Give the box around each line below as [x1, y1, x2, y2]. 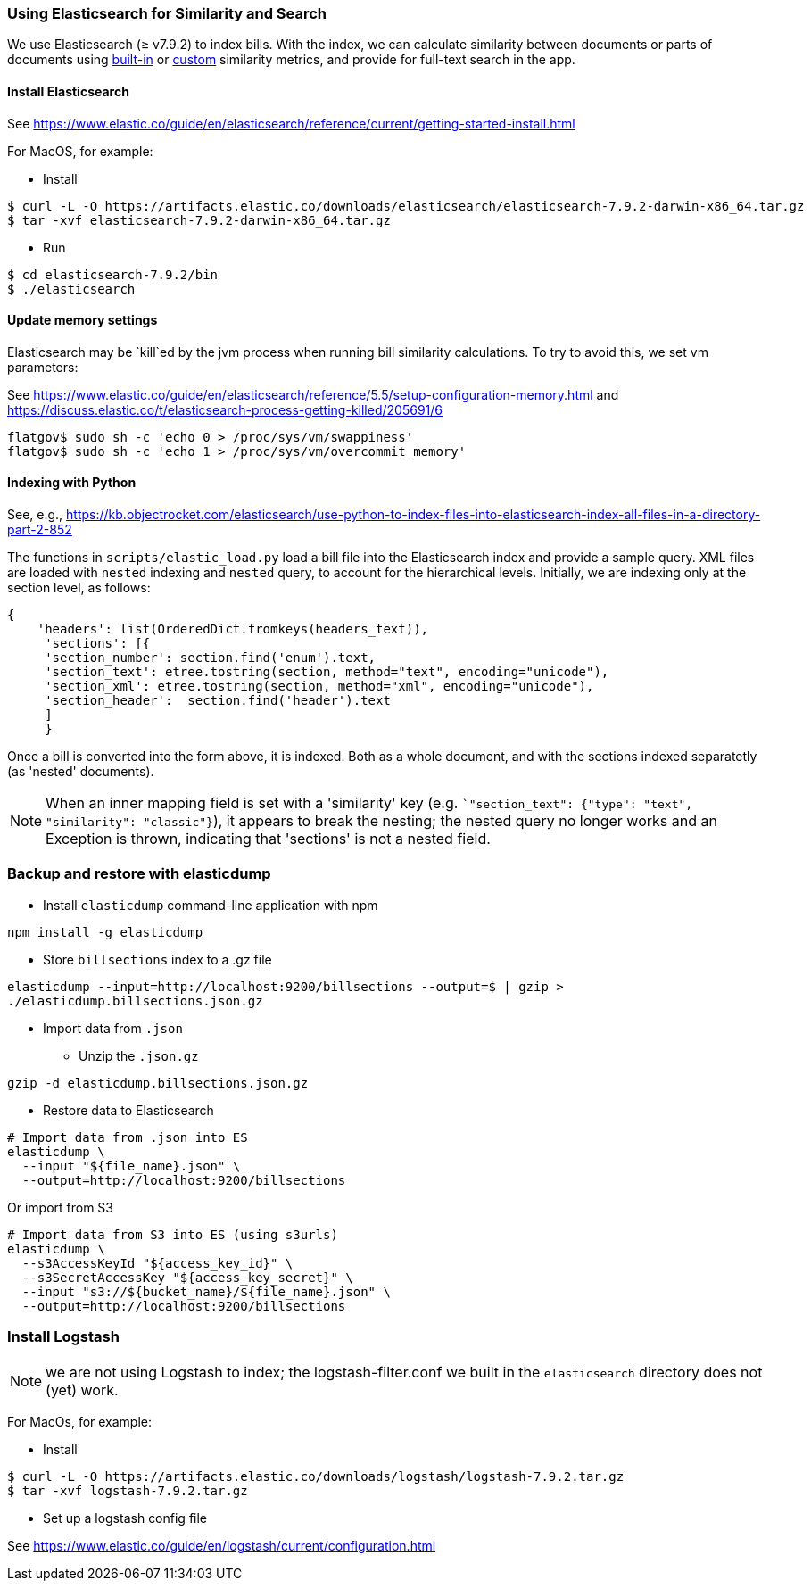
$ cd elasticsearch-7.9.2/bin [7, 267, 219, 282]
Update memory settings [7, 312, 158, 328]
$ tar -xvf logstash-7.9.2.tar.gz [7, 1483, 248, 1498]
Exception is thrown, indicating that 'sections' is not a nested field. [46, 830, 491, 848]
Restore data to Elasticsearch [43, 1102, 214, 1118]
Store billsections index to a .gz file [43, 951, 272, 967]
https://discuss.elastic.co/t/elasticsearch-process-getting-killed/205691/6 [7, 401, 443, 418]
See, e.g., [7, 507, 63, 523]
